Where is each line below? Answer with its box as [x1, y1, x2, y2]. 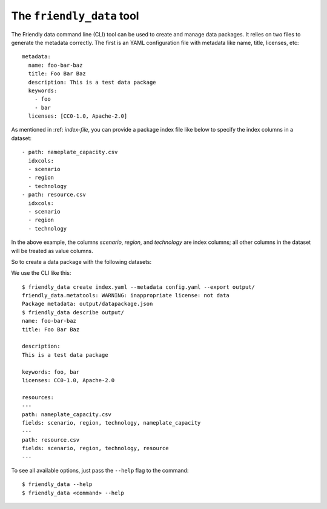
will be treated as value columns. [11, 247, 93, 254]
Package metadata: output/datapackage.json [22, 300, 153, 308]
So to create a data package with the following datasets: [11, 258, 152, 265]
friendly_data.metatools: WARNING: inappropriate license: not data [22, 292, 230, 299]
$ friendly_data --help [22, 481, 93, 488]
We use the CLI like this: [11, 269, 71, 277]
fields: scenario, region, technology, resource [22, 445, 169, 452]
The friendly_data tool [11, 9, 139, 22]
